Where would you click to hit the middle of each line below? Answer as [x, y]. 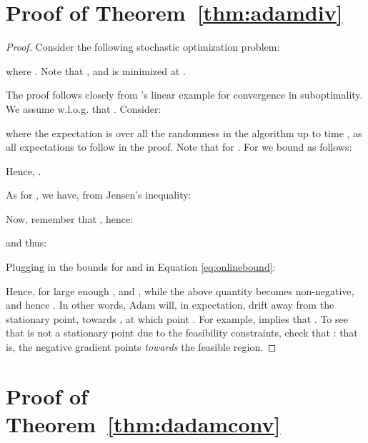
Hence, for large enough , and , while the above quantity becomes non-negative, [180, 290]
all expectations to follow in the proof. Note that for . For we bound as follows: [179, 147]
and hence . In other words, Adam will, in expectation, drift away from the [170, 305]
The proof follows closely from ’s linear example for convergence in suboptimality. [184, 95]
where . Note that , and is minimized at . [96, 70]
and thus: [26, 243]
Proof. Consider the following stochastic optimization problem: [143, 47]
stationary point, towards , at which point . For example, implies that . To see [177, 318]
